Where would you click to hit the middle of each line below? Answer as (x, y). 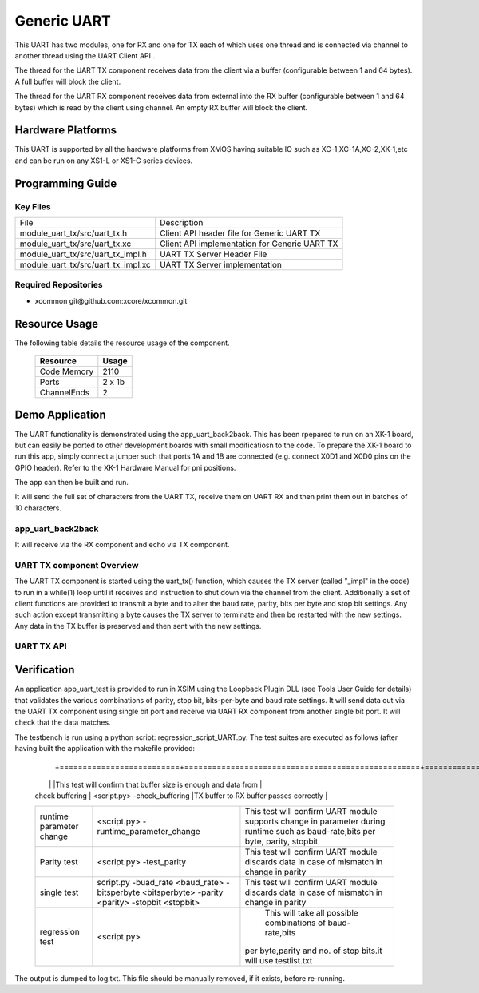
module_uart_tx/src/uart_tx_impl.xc (85, 264)
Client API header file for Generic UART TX (240, 233)
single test (59, 892)
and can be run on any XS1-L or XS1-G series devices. (104, 161)
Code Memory (67, 371)
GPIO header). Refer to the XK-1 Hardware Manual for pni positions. (125, 467)
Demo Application (61, 415)
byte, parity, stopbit (281, 841)
